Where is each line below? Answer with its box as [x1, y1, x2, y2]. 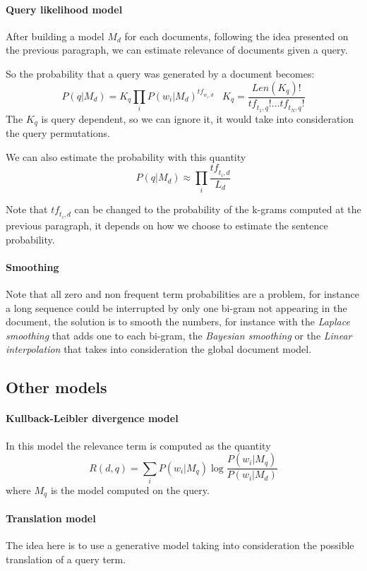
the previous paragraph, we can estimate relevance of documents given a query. [6, 42, 348, 57]
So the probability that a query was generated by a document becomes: [6, 66, 315, 80]
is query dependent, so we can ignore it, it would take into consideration [41, 111, 354, 126]
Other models [6, 376, 107, 398]
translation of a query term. [6, 551, 126, 566]
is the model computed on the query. [50, 482, 210, 497]
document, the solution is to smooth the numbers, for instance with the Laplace [6, 314, 350, 329]
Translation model [6, 511, 96, 526]
